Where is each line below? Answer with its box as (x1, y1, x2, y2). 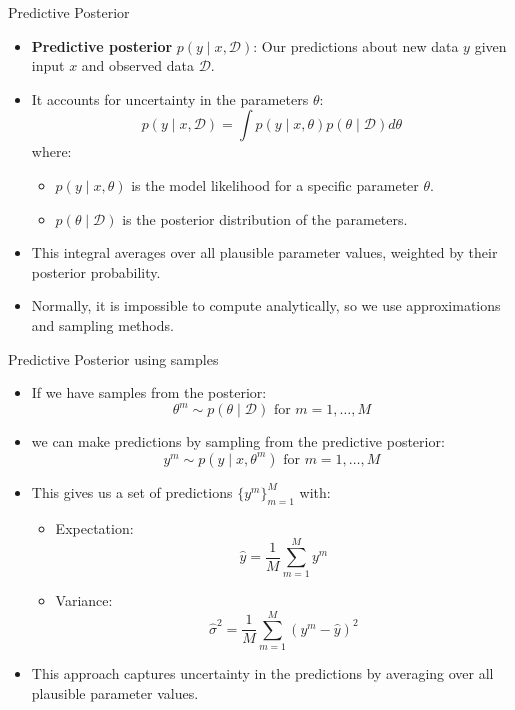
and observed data (81, 55, 194, 76)
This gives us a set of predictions (31, 481, 233, 502)
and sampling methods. (31, 314, 174, 335)
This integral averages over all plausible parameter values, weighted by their (31, 242, 498, 263)
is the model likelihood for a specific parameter (131, 174, 419, 195)
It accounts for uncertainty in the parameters (31, 88, 309, 109)
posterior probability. (31, 261, 161, 282)
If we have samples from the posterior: (31, 382, 267, 403)
